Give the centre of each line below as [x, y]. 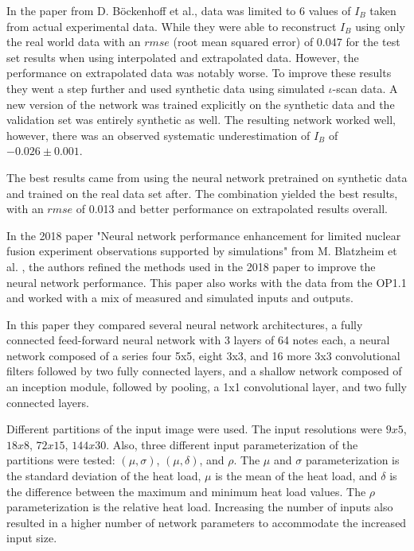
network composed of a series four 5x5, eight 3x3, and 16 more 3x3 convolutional [203, 355]
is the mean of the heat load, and [296, 476]
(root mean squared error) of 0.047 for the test [287, 42]
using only [380, 26]
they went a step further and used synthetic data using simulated [166, 88]
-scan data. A [365, 88]
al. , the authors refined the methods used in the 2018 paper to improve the [191, 266]
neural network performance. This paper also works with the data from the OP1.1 [207, 282]
